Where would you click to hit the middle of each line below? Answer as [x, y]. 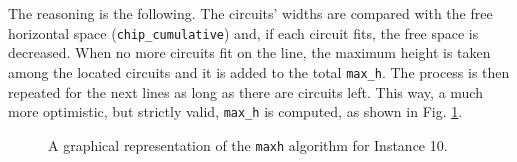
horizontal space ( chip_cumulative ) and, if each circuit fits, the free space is [243, 32]
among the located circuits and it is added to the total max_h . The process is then [259, 71]
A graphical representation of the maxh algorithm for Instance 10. [248, 144]
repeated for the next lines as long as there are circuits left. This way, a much [245, 91]
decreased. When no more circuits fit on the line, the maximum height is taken [249, 52]
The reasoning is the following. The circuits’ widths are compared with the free [250, 13]
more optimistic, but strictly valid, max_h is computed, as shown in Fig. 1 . [235, 111]
